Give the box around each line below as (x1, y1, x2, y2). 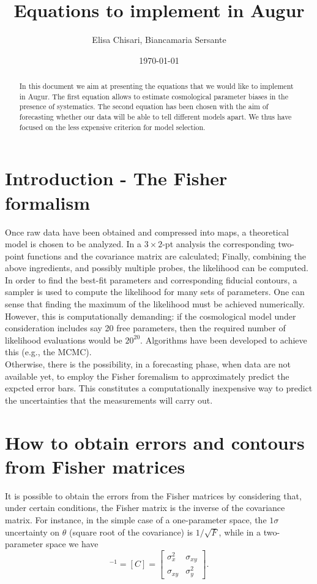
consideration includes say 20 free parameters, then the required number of (5, 321, 286, 334)
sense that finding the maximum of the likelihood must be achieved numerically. (5, 298, 305, 310)
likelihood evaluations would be (5, 333, 122, 346)
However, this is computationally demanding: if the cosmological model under (5, 309, 296, 322)
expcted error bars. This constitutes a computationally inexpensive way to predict (5, 382, 313, 394)
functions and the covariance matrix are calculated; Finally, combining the (27, 249, 306, 262)
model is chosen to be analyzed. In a (5, 237, 141, 250)
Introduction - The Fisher (5, 166, 228, 191)
